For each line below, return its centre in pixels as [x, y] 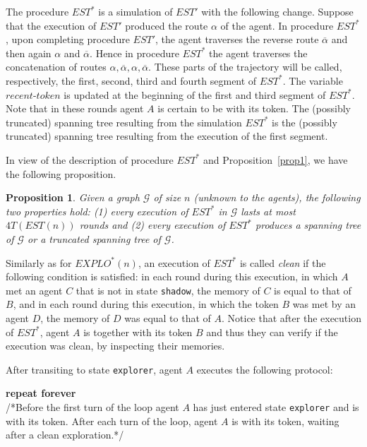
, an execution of [174, 262]
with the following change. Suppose [277, 11]
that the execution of [51, 25]
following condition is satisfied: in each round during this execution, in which [172, 276]
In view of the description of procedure [90, 159]
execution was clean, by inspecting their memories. [115, 346]
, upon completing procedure [68, 39]
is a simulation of [136, 11]
